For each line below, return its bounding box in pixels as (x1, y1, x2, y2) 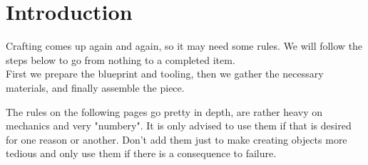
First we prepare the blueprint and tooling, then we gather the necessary (6, 66, 324, 81)
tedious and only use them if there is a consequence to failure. (6, 146, 277, 161)
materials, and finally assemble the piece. (6, 80, 185, 95)
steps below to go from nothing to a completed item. (6, 52, 235, 67)
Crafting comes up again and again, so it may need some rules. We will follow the (6, 38, 363, 53)
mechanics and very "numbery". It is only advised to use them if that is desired (6, 118, 352, 133)
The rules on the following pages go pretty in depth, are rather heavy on (6, 104, 323, 119)
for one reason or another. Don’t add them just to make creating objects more (6, 132, 347, 147)
